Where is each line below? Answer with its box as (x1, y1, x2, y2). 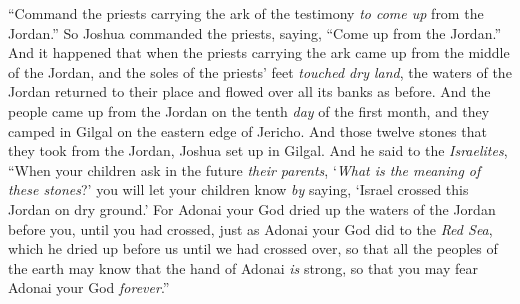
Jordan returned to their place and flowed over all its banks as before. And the (8, 81, 491, 102)
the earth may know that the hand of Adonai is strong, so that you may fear (8, 257, 478, 278)
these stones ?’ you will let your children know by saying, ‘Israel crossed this (8, 179, 469, 200)
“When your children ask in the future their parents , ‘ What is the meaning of (8, 159, 481, 180)
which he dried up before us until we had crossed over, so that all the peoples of (8, 238, 498, 259)
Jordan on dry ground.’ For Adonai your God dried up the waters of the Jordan (8, 198, 496, 219)
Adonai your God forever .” (8, 277, 170, 298)
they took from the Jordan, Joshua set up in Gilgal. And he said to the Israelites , (8, 140, 508, 161)
